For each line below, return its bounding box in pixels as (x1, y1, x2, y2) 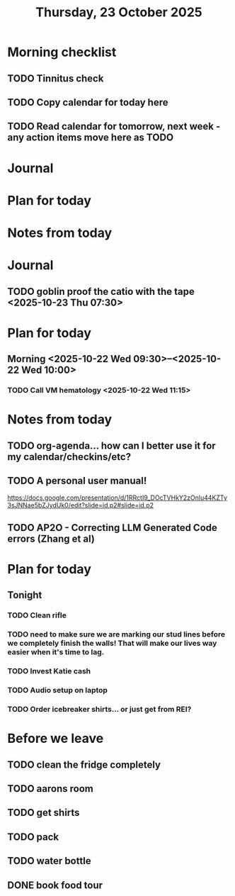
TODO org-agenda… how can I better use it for (7, 439, 216, 452)
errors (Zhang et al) (7, 532, 96, 544)
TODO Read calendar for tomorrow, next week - (7, 121, 221, 133)
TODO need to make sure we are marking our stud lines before (7, 629, 226, 639)
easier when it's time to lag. (7, 647, 105, 657)
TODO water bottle (7, 855, 91, 867)
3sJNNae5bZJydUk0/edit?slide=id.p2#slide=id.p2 (7, 501, 154, 510)
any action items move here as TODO (7, 132, 174, 144)
